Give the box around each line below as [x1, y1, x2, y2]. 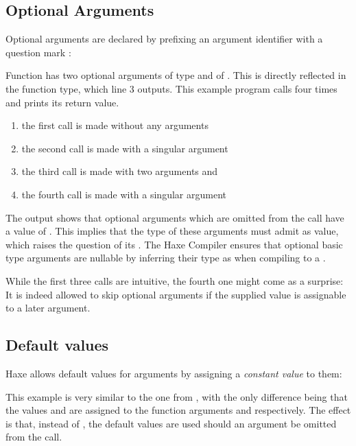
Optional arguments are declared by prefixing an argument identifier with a [5, 32, 323, 46]
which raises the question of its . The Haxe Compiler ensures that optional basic [5, 237, 343, 251]
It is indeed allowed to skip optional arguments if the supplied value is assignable [5, 287, 346, 301]
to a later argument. [5, 301, 91, 315]
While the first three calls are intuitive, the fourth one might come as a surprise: [5, 273, 344, 287]
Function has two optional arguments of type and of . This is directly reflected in [5, 68, 346, 82]
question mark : [5, 45, 71, 59]
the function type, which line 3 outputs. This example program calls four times [5, 81, 337, 95]
